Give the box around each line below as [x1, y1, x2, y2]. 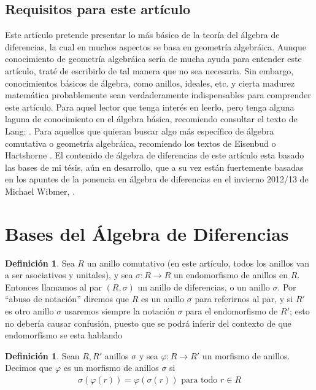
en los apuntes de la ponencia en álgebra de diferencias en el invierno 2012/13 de [5, 173, 309, 185]
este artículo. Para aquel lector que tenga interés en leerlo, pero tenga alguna [5, 100, 295, 113]
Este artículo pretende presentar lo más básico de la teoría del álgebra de [5, 28, 280, 41]
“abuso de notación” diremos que [5, 292, 129, 305]
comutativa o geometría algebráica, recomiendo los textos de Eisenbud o [5, 136, 276, 149]
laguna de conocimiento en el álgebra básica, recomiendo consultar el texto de [5, 112, 298, 125]
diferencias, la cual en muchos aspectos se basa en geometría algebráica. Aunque [5, 40, 306, 53]
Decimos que [5, 361, 53, 374]
